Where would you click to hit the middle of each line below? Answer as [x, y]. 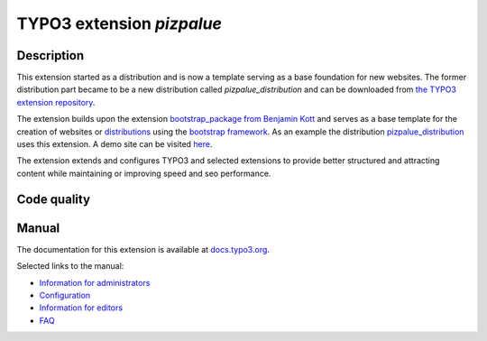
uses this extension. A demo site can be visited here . [115, 144]
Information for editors [81, 308]
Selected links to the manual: [70, 266]
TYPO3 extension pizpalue [119, 23]
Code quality [53, 199]
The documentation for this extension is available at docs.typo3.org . [143, 249]
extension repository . [56, 102]
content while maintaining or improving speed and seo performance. [144, 173]
